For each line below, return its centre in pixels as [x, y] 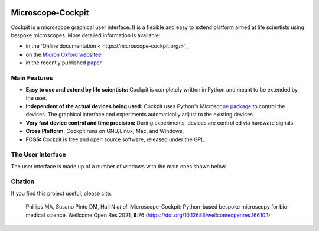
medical [35, 215]
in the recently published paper [64, 63]
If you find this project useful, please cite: [61, 193]
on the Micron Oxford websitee [64, 54]
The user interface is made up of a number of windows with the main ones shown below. [119, 166]
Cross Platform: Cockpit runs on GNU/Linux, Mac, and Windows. [105, 131]
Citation [23, 181]
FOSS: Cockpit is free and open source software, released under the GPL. [116, 139]
